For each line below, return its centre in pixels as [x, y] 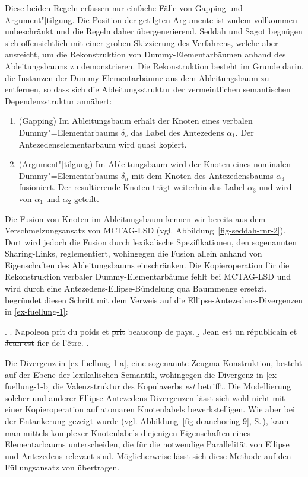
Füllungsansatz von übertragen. [62, 467]
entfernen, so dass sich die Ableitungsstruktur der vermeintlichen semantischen [148, 89]
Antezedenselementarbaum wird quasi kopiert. [103, 144]
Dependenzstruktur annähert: [58, 100]
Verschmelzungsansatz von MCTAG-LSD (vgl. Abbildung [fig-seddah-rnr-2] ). [145, 230]
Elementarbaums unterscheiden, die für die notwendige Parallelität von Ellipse [147, 444]
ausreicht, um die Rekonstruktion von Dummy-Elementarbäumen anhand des [145, 54]
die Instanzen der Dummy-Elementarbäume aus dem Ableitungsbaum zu [137, 77]
